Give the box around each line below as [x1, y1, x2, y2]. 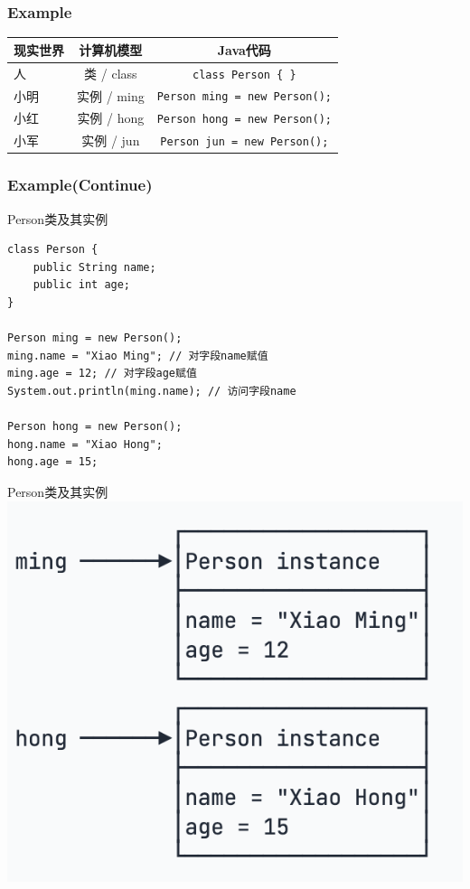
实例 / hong [77, 108, 145, 127]
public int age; [33, 278, 131, 292]
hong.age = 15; [7, 455, 99, 469]
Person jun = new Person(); [160, 136, 329, 149]
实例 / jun [81, 131, 140, 150]
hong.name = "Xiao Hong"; [7, 437, 163, 451]
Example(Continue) [7, 173, 153, 196]
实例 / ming [77, 86, 145, 105]
